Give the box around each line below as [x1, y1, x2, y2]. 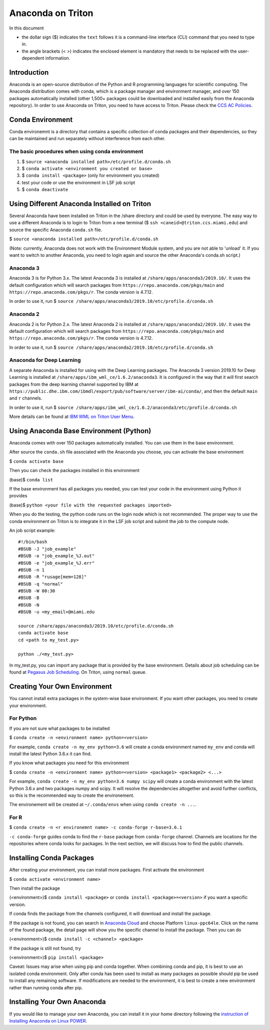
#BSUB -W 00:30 [18, 588, 55, 594]
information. [45, 55, 70, 61]
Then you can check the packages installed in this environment [9, 467, 139, 473]
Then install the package [9, 885, 60, 891]
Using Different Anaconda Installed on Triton [9, 200, 151, 208]
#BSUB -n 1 [18, 567, 45, 573]
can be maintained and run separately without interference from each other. [9, 136, 166, 142]
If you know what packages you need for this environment [9, 760, 129, 766]
